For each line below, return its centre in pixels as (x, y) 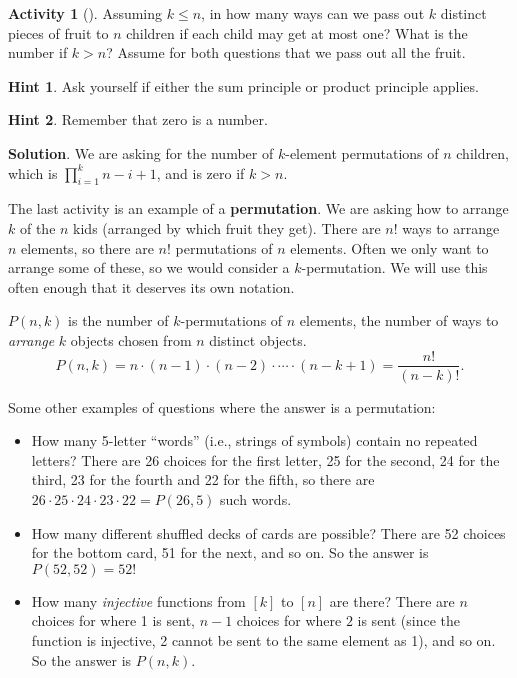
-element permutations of (362, 152)
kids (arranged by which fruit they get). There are (227, 227)
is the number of (118, 320)
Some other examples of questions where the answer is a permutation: (222, 406)
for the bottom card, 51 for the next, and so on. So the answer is (230, 552)
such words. (256, 498)
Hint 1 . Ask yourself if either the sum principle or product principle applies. (243, 85)
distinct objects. (258, 339)
